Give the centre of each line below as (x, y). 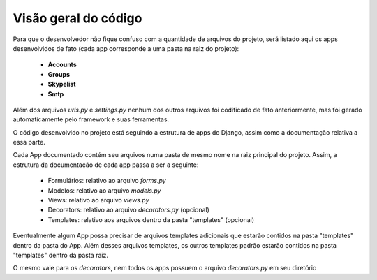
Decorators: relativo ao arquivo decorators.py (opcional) (128, 210)
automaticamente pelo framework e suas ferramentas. (91, 119)
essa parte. (29, 142)
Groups (59, 74)
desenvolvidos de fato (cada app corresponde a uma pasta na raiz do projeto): (126, 48)
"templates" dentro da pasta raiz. (60, 255)
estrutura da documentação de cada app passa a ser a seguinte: (106, 165)
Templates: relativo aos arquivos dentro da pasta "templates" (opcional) (151, 219)
